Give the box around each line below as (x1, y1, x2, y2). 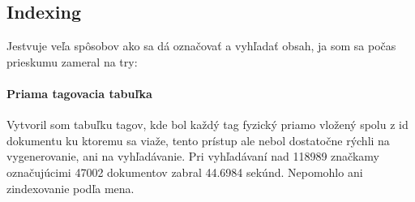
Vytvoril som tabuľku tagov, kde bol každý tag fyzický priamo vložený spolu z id (6, 116, 409, 133)
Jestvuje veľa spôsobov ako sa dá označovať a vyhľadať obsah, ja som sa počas (6, 37, 396, 54)
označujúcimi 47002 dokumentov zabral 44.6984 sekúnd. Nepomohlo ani (6, 163, 363, 180)
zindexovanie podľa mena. (6, 179, 135, 196)
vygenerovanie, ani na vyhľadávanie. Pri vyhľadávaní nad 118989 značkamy (6, 148, 379, 165)
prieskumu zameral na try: (6, 53, 138, 70)
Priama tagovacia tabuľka (6, 84, 152, 101)
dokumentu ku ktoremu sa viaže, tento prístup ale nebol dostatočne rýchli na (6, 131, 390, 148)
